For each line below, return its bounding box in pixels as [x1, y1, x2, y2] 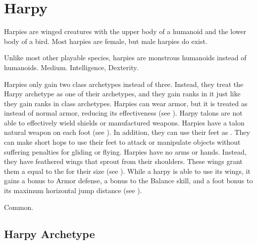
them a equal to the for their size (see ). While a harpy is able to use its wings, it [4, 165, 251, 176]
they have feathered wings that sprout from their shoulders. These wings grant [4, 156, 243, 166]
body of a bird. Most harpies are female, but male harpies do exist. [4, 36, 207, 46]
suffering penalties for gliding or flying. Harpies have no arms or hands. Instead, [4, 146, 247, 157]
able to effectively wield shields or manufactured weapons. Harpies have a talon [4, 117, 245, 127]
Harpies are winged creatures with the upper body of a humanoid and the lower [4, 26, 247, 37]
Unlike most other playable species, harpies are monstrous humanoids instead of [4, 52, 247, 63]
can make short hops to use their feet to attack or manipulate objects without [4, 137, 241, 147]
